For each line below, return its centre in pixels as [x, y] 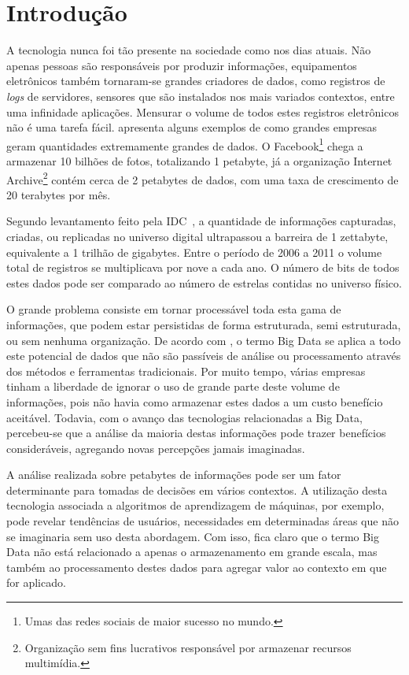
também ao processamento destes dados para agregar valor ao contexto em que [197, 567]
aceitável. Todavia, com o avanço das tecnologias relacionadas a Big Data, [184, 417]
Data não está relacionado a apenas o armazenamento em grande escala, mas [192, 552]
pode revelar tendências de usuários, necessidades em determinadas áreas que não [203, 521]
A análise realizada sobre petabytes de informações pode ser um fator [174, 475]
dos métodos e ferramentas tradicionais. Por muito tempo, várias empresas [186, 371]
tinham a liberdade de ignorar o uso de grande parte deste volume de [173, 386]
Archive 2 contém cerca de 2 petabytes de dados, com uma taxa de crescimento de [203, 178]
